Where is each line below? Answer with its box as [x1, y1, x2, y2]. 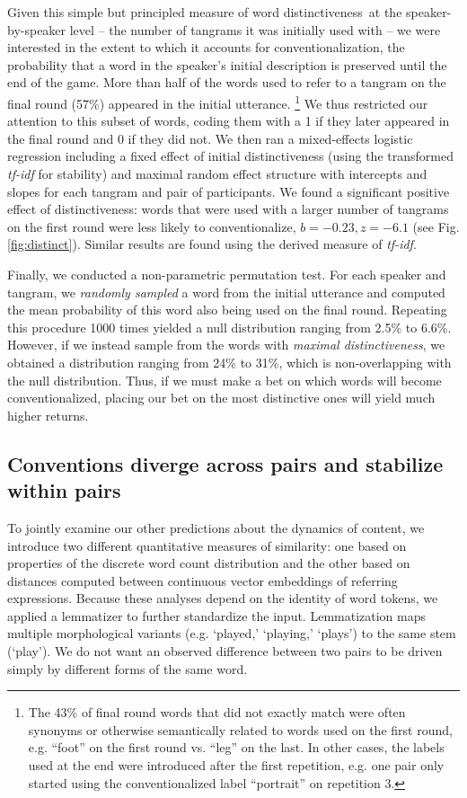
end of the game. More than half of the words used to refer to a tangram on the [7, 73, 446, 92]
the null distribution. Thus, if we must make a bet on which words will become [7, 370, 442, 389]
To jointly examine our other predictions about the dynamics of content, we [7, 518, 425, 536]
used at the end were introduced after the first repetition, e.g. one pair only [28, 756, 445, 775]
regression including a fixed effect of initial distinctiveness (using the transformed [7, 146, 454, 165]
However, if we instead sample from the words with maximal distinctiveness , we [7, 335, 445, 354]
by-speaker [7, 20, 66, 39]
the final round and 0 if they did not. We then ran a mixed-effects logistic [7, 129, 413, 147]
